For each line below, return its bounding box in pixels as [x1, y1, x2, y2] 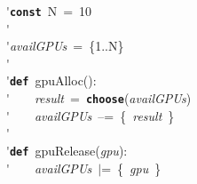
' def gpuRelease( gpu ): [6, 140, 128, 159]
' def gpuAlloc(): [6, 71, 97, 90]
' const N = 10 [6, 2, 92, 20]
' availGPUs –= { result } [6, 106, 175, 124]
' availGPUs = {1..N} [6, 36, 124, 55]
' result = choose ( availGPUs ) [6, 89, 192, 108]
